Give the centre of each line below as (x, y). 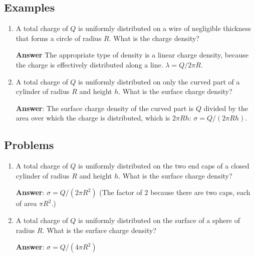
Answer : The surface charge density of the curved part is (105, 108)
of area (26, 203)
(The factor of (121, 192)
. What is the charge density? (154, 38)
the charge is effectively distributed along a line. (89, 64)
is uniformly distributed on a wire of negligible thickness (165, 28)
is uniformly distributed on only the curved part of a (159, 81)
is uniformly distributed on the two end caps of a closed (164, 166)
